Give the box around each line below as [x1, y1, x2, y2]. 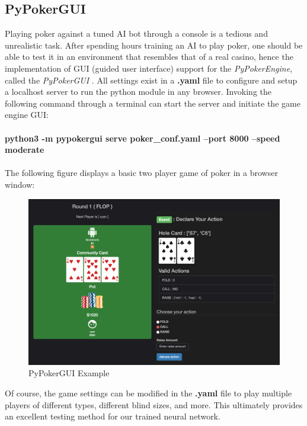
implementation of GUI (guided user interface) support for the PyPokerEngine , [5, 62, 293, 74]
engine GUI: [5, 108, 49, 121]
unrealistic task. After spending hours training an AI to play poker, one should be [5, 39, 303, 51]
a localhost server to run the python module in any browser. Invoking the [5, 85, 272, 98]
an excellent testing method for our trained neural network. [5, 410, 220, 422]
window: [5, 178, 35, 190]
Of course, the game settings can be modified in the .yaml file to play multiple [5, 387, 292, 399]
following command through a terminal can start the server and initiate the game [5, 97, 300, 109]
